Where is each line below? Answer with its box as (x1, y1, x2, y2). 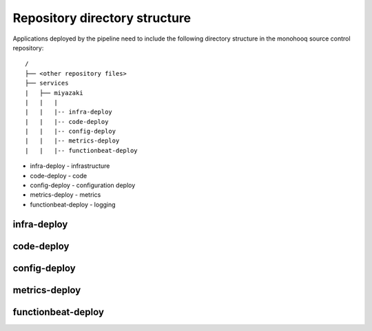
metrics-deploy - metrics (30, 191, 101, 199)
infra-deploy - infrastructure (30, 162, 110, 170)
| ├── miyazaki (25, 89, 83, 96)
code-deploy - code (30, 171, 87, 180)
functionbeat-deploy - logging (30, 200, 116, 209)
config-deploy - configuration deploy (30, 181, 136, 189)
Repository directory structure (12, 10, 192, 25)
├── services (25, 79, 69, 87)
